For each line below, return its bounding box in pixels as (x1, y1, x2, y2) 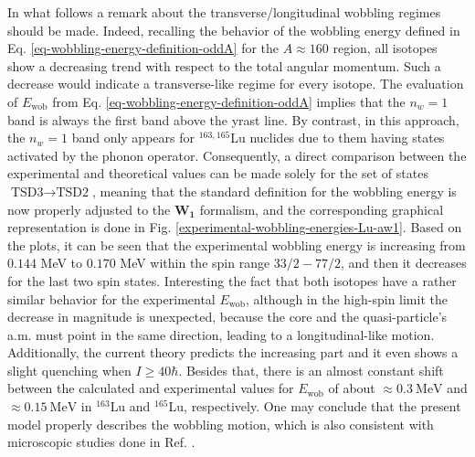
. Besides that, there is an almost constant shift (178, 360, 444, 379)
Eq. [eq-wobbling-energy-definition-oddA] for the (7, 38, 280, 58)
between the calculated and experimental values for (7, 378, 294, 398)
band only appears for (71, 128, 195, 147)
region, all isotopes (332, 38, 438, 58)
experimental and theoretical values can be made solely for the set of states (7, 164, 428, 183)
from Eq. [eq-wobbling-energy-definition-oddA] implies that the (52, 91, 406, 111)
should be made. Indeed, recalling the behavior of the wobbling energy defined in (7, 20, 460, 39)
